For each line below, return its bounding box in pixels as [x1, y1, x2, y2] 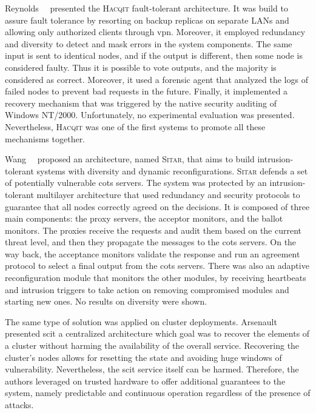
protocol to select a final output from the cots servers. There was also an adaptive [5, 259, 309, 272]
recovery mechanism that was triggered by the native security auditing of [5, 96, 277, 109]
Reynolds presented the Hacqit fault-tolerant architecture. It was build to [5, 2, 288, 14]
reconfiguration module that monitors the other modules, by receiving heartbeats [5, 271, 306, 284]
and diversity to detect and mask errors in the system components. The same [5, 37, 292, 50]
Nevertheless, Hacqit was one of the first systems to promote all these [5, 120, 266, 133]
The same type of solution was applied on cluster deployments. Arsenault [5, 315, 277, 328]
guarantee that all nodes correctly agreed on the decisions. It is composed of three [5, 200, 310, 213]
